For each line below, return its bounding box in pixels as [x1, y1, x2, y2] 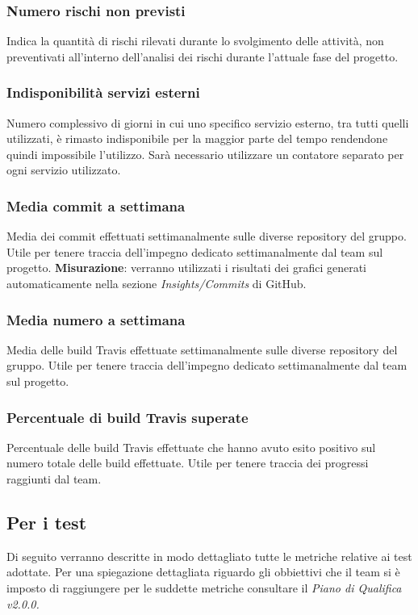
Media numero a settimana [6, 309, 186, 329]
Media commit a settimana [6, 195, 186, 215]
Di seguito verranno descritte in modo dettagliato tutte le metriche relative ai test [6, 547, 412, 564]
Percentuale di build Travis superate [6, 407, 249, 427]
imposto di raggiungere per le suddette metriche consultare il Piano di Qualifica [6, 579, 402, 596]
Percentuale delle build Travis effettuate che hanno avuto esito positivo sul [6, 438, 376, 455]
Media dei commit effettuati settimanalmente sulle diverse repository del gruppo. [6, 228, 407, 245]
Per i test [6, 509, 87, 534]
